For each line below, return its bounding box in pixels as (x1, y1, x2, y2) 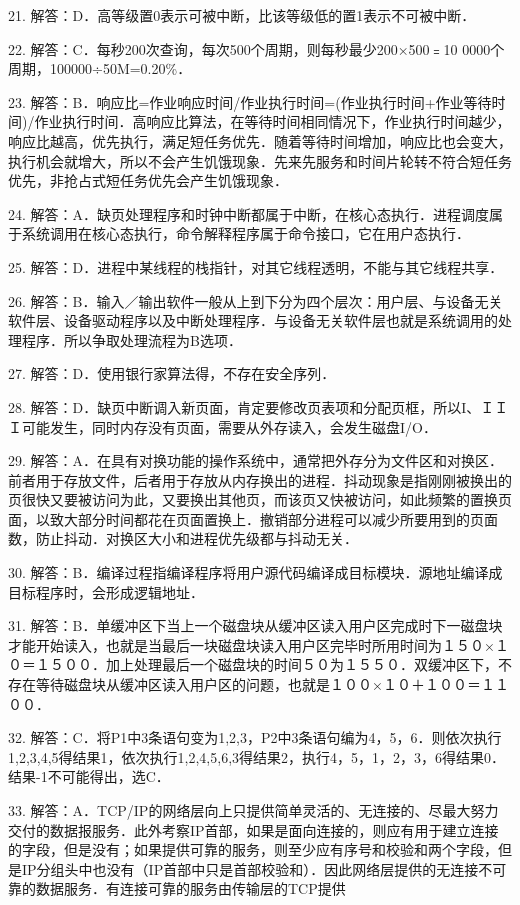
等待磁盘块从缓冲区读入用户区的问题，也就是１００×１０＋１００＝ (35, 674, 481, 695)
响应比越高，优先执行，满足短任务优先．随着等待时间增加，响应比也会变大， (8, 130, 512, 151)
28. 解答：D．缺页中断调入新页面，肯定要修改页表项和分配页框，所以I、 (8, 396, 481, 417)
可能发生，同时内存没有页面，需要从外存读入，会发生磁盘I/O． (21, 416, 437, 437)
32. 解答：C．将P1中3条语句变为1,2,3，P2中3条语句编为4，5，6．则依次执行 (8, 727, 502, 748)
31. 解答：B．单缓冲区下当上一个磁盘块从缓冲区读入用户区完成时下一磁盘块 (8, 615, 503, 636)
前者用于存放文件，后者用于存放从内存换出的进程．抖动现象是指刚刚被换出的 (8, 469, 512, 490)
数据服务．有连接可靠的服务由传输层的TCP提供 (35, 878, 346, 899)
